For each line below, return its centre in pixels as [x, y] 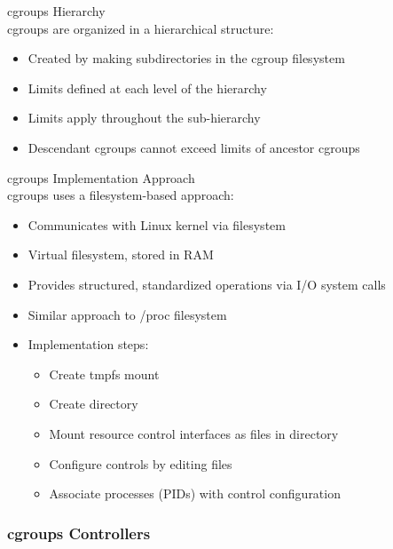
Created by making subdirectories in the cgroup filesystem [186, 58]
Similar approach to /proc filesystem [127, 314]
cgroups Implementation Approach [101, 177]
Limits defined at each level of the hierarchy [147, 88]
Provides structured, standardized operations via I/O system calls [207, 284]
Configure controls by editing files [141, 463]
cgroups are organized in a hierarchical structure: [141, 28]
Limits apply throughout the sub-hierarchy [144, 118]
